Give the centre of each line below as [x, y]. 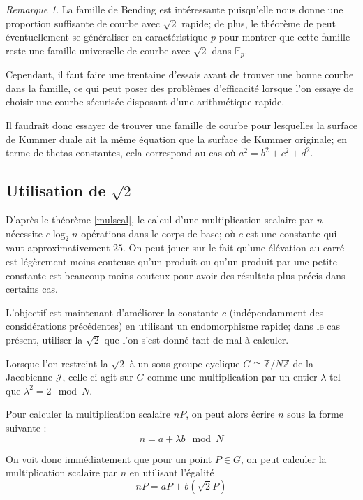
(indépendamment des [276, 312]
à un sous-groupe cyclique [185, 363]
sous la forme [315, 414]
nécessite [24, 233]
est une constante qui [291, 233]
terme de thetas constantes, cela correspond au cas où [121, 153]
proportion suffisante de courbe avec [83, 23]
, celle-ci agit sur [98, 377]
